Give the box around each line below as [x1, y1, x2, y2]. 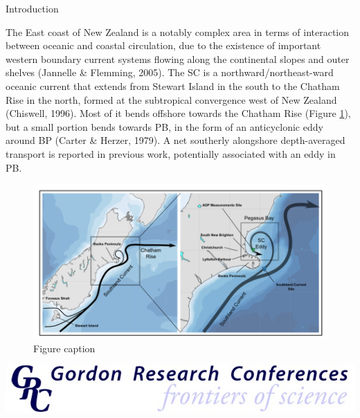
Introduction [6, 1, 59, 15]
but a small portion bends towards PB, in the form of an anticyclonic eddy [6, 119, 323, 134]
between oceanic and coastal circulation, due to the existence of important [6, 38, 321, 53]
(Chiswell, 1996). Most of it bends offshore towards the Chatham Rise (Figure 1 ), [6, 106, 351, 120]
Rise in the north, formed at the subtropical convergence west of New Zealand [6, 92, 337, 107]
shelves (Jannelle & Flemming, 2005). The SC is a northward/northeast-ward [6, 65, 334, 80]
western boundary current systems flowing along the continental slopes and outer [6, 51, 350, 66]
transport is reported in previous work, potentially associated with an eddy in [6, 146, 336, 161]
